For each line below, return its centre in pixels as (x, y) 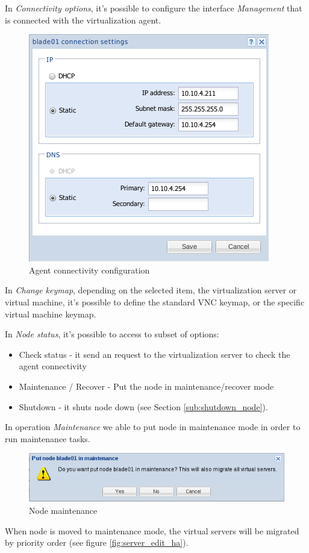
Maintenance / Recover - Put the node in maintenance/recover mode (146, 386)
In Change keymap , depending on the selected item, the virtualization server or (151, 290)
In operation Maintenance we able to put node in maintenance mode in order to (153, 427)
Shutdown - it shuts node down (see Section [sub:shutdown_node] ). (143, 406)
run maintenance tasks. (48, 438)
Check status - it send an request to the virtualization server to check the (154, 354)
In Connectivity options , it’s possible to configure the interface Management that (154, 8)
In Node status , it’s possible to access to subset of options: (112, 334)
